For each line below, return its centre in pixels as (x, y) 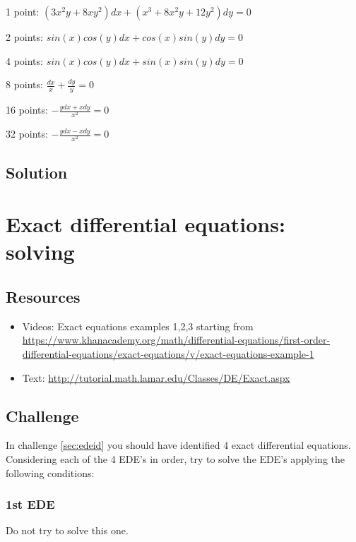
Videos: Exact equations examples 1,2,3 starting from (138, 326)
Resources (43, 297)
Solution (37, 172)
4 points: (24, 60)
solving (40, 252)
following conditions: (50, 472)
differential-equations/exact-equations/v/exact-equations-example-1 (168, 354)
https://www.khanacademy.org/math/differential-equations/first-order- (176, 340)
